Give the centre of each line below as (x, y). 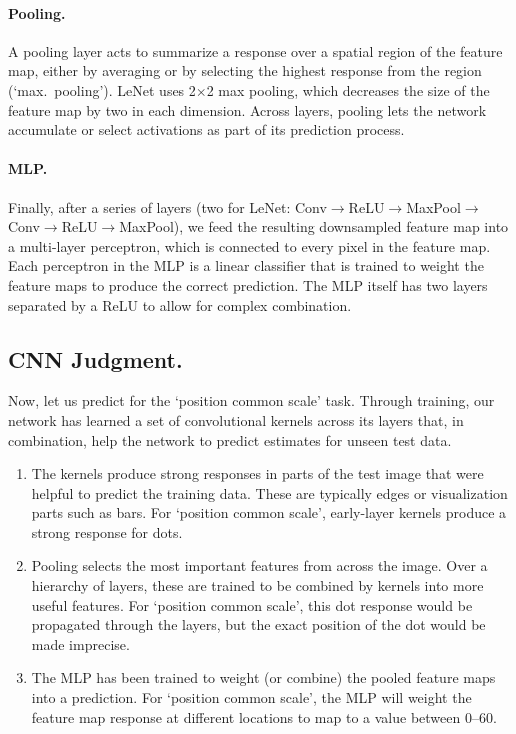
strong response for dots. (107, 531)
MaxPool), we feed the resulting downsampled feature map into (314, 226)
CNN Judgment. (95, 358)
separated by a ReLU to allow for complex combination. (180, 304)
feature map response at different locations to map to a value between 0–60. (264, 716)
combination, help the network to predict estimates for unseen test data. (230, 439)
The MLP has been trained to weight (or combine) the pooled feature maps (263, 677)
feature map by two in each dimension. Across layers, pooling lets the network (247, 109)
